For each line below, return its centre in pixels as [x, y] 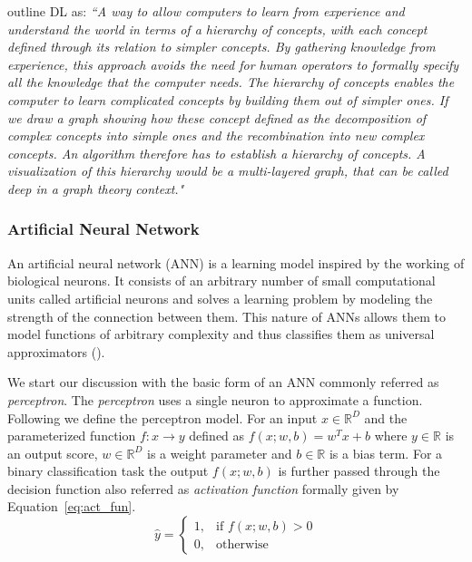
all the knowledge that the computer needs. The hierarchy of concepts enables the [231, 82]
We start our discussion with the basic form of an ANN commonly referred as [223, 382]
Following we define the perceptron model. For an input [162, 417]
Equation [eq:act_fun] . [72, 506]
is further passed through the [359, 471]
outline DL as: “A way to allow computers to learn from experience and [206, 11]
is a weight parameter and [219, 453]
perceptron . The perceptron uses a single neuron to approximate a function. [215, 399]
